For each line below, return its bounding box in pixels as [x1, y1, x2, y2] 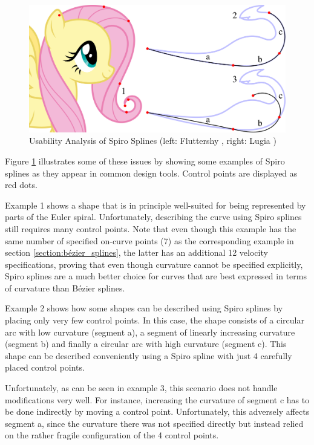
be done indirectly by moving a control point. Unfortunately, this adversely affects [5, 405, 310, 418]
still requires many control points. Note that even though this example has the [5, 222, 296, 235]
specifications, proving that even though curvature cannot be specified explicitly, [5, 258, 303, 270]
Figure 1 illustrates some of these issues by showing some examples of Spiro [5, 154, 285, 167]
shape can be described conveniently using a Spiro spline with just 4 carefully [5, 349, 292, 362]
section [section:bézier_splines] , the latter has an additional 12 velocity [5, 246, 268, 259]
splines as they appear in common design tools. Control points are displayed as [5, 166, 298, 179]
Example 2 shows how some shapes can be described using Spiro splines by [5, 302, 283, 314]
